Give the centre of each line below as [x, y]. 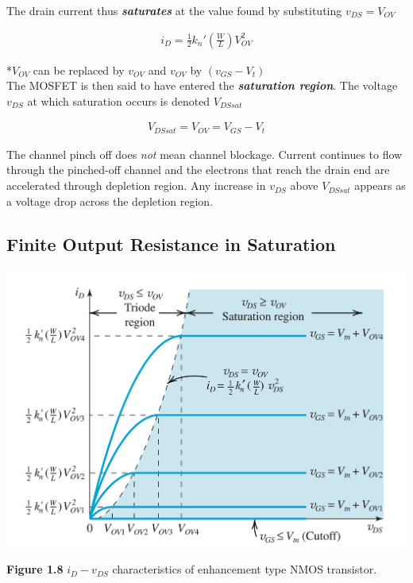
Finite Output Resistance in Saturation [171, 243]
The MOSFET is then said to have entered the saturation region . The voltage [202, 85]
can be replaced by [79, 69]
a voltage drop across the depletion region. [110, 201]
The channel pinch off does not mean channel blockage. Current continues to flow [205, 154]
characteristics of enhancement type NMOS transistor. [245, 569]
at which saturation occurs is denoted [119, 100]
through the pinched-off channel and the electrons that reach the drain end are [198, 170]
